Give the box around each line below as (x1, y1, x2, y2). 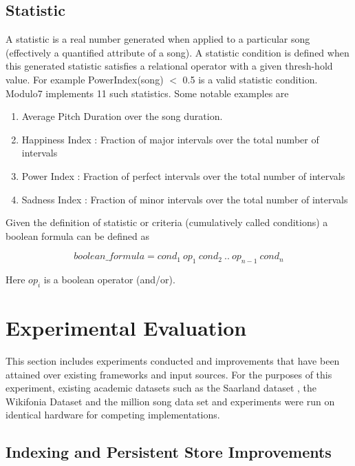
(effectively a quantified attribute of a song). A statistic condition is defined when (6, 45, 349, 59)
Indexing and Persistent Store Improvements (6, 441, 332, 463)
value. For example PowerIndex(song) (6, 72, 164, 86)
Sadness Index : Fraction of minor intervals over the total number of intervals (21, 192, 348, 206)
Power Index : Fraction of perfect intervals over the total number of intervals (21, 168, 345, 183)
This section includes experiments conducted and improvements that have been (6, 354, 340, 368)
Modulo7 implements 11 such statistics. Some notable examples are (6, 85, 289, 100)
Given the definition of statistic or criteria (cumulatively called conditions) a (6, 215, 328, 230)
